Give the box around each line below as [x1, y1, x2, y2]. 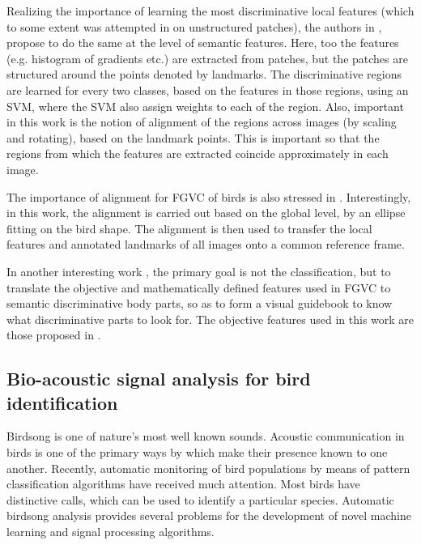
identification [6, 390, 118, 415]
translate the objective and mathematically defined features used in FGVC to [6, 279, 391, 296]
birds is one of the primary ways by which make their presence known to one [6, 444, 388, 461]
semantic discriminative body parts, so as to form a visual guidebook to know [6, 295, 393, 312]
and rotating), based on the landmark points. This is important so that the [6, 129, 380, 146]
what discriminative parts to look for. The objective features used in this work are [6, 310, 415, 327]
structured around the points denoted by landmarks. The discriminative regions [6, 66, 402, 83]
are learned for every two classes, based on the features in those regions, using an [6, 81, 409, 98]
